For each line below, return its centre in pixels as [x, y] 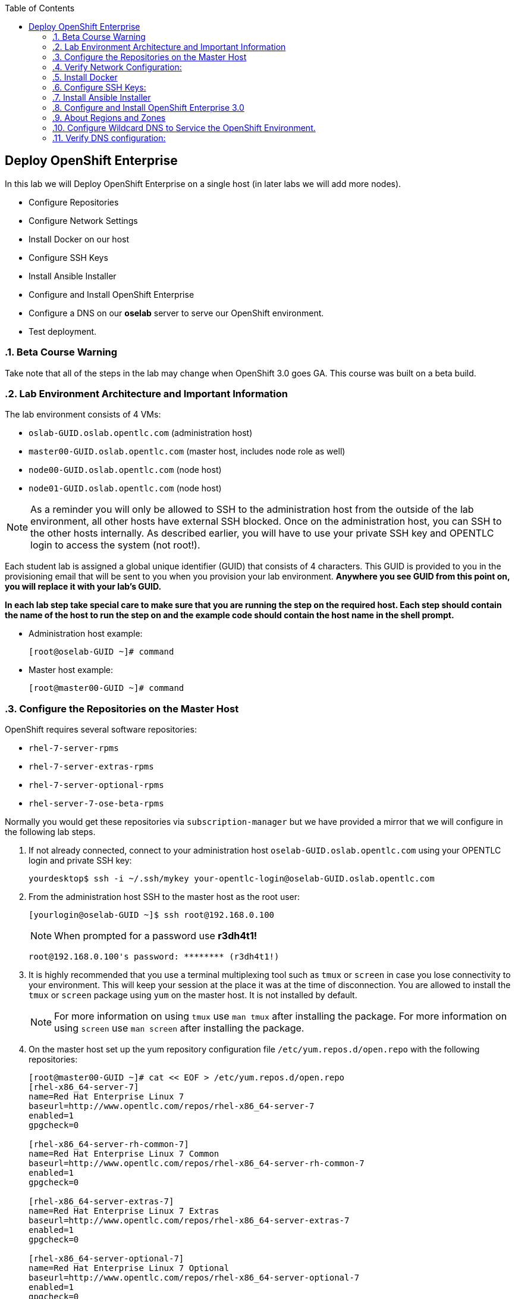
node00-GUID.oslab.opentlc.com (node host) [125, 470]
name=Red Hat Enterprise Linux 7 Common [124, 1154]
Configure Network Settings [83, 220]
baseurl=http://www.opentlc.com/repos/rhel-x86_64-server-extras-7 [189, 1221]
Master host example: [71, 670]
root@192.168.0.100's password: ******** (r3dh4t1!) [154, 957]
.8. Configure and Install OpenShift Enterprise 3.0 [148, 108]
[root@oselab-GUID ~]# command [101, 652]
